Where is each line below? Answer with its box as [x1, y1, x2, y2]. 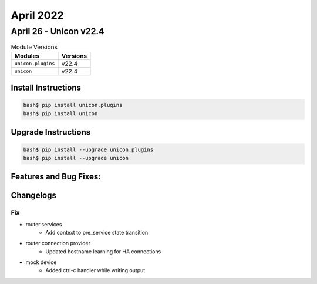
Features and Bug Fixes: [11, 172, 101, 182]
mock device [25, 259, 57, 266]
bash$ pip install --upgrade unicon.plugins [23, 146, 154, 153]
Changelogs [11, 191, 57, 201]
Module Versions [11, 43, 58, 51]
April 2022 [11, 9, 64, 22]
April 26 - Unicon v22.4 [11, 26, 105, 36]
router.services [25, 220, 62, 228]
